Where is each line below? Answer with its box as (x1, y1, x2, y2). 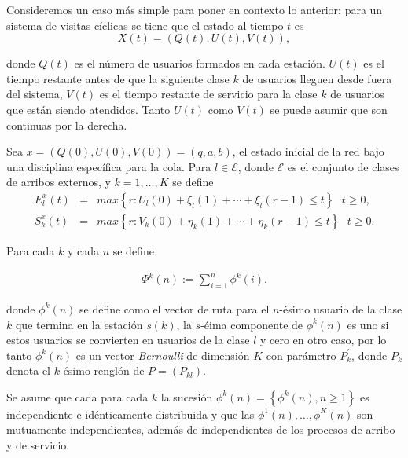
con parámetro (266, 346, 336, 363)
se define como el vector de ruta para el (79, 300, 270, 317)
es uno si (347, 316, 389, 332)
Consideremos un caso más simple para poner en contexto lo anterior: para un (6, 2, 383, 17)
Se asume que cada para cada (6, 388, 149, 405)
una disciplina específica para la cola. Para (6, 158, 211, 174)
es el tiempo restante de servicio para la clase (99, 86, 318, 102)
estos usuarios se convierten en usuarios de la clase (6, 332, 250, 348)
